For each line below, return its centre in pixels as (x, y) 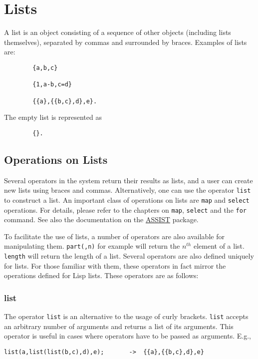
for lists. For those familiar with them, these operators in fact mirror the (115, 265)
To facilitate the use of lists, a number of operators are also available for (114, 236)
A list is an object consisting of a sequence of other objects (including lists (118, 32)
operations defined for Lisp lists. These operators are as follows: (101, 275)
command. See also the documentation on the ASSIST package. (101, 219)
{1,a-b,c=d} (52, 85)
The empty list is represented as (53, 117)
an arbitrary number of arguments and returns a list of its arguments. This (119, 326)
